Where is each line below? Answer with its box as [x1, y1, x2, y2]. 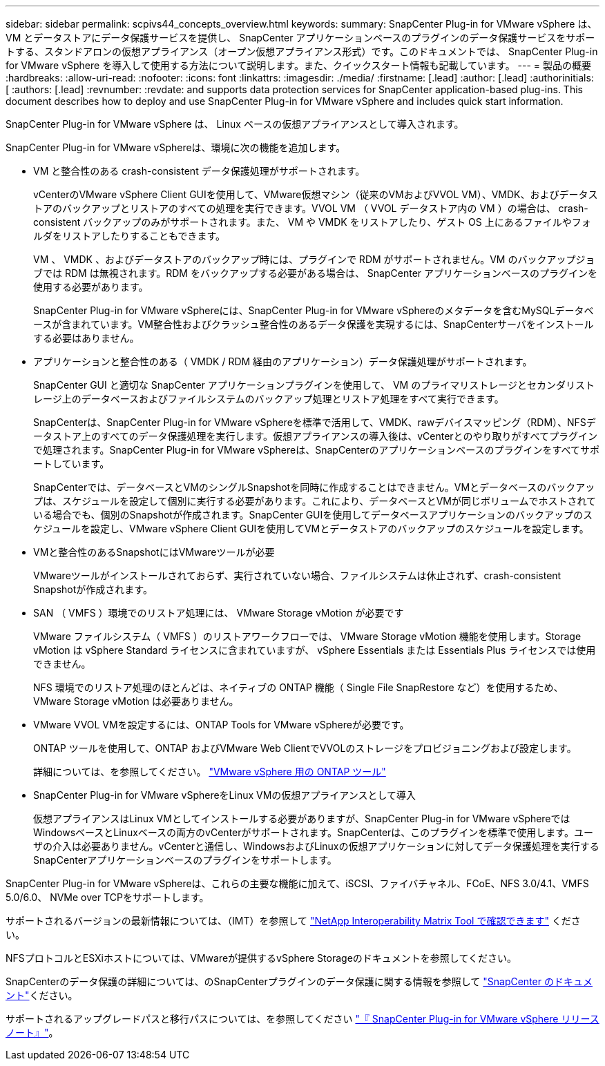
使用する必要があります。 [33, 281, 148, 293]
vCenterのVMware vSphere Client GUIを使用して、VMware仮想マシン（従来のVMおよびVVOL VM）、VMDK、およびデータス [33, 188, 598, 200]
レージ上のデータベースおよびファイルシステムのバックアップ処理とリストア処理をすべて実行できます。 [33, 393, 504, 405]
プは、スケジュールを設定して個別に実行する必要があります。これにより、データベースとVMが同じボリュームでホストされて [33, 495, 597, 507]
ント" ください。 [6, 989, 78, 1001]
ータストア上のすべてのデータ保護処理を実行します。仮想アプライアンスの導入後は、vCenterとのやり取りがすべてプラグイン [33, 430, 597, 442]
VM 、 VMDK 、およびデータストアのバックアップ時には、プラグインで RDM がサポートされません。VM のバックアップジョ [33, 253, 595, 265]
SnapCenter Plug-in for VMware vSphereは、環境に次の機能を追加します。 [6, 142, 346, 153]
